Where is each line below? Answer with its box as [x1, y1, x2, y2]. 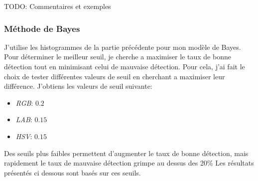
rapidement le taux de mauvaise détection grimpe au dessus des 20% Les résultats [4, 158, 254, 168]
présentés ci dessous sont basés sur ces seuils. [4, 167, 141, 178]
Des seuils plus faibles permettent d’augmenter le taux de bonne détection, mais [4, 148, 249, 158]
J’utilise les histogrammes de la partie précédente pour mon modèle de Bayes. [4, 41, 241, 52]
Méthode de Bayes [4, 22, 80, 34]
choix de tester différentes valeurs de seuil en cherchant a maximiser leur [4, 71, 225, 81]
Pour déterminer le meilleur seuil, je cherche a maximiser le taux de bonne [4, 51, 231, 62]
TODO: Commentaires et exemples [4, 1, 111, 11]
